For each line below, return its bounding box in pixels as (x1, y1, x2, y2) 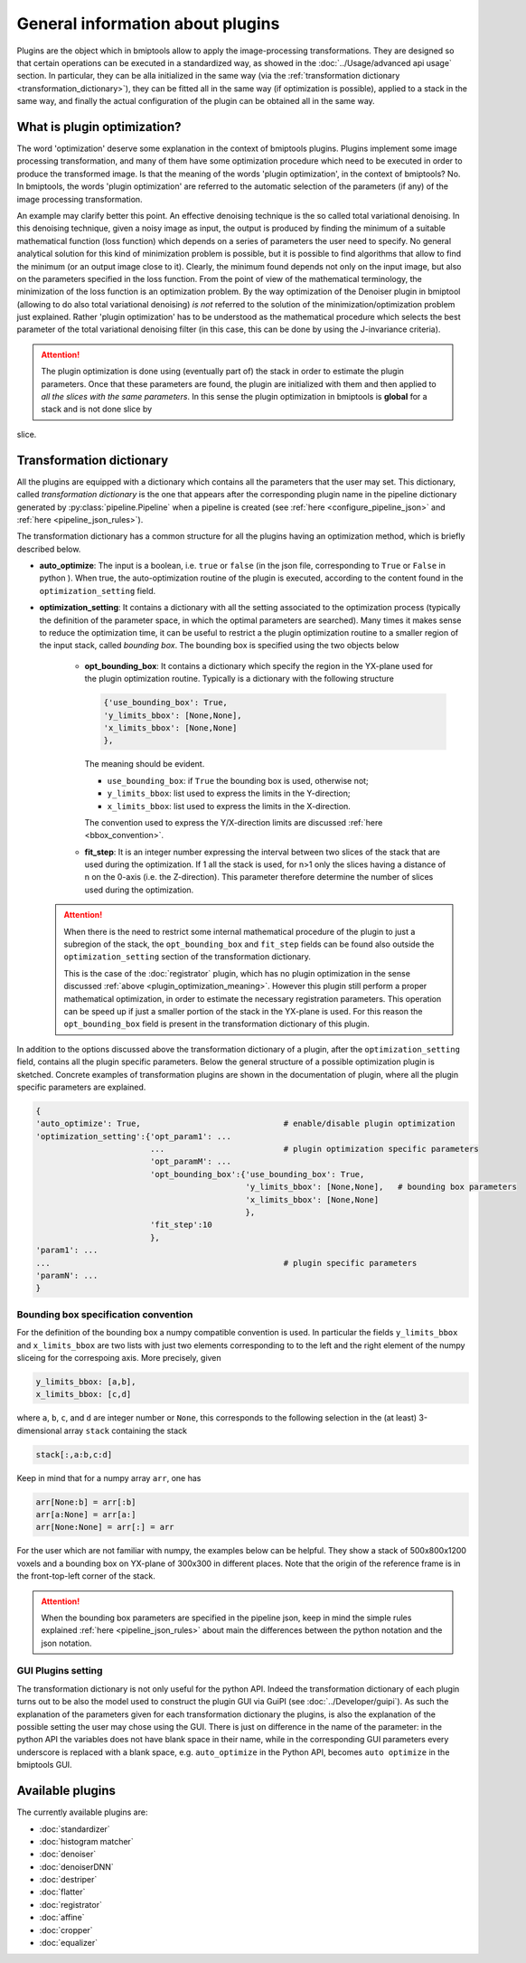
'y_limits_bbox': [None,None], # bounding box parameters (245, 1182, 517, 1193)
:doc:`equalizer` (39, 1938, 99, 1949)
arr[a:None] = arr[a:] (35, 1510, 136, 1519)
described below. (16, 543, 81, 554)
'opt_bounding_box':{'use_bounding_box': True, (149, 1169, 365, 1179)
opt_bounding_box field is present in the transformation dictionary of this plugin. (63, 1018, 370, 1030)
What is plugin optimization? (16, 118, 182, 135)
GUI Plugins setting (16, 1665, 103, 1677)
